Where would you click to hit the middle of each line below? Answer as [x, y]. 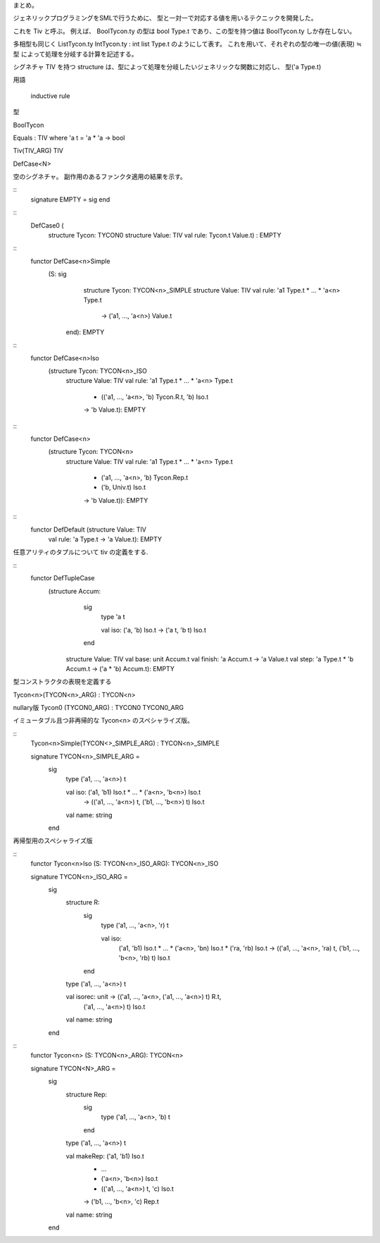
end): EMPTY [85, 332]
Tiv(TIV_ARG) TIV [38, 151]
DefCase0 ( [47, 225]
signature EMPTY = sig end [70, 199]
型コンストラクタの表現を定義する [62, 682]
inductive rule [50, 96]
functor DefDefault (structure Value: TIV [89, 529]
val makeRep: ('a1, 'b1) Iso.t [105, 1156]
